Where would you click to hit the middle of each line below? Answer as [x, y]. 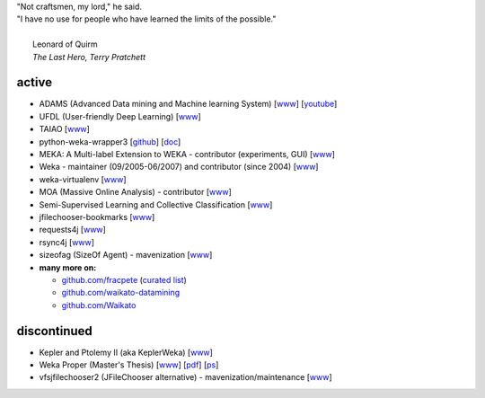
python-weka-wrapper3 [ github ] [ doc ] [110, 142]
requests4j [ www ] [73, 230]
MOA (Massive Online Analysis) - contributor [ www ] [136, 192]
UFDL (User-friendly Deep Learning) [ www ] [120, 116]
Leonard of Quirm [65, 44]
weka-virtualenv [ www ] [83, 179]
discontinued [55, 331]
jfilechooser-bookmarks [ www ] [97, 217]
